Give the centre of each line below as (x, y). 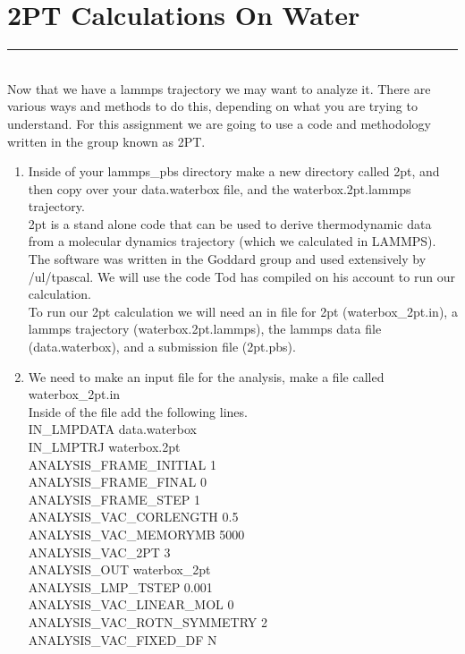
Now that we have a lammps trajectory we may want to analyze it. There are (219, 88)
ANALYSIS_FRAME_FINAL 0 (117, 482)
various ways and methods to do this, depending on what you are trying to (212, 106)
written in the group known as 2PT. (106, 141)
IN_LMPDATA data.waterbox (112, 429)
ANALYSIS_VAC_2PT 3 (99, 552)
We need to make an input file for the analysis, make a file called (206, 376)
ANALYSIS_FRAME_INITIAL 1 (123, 464)
